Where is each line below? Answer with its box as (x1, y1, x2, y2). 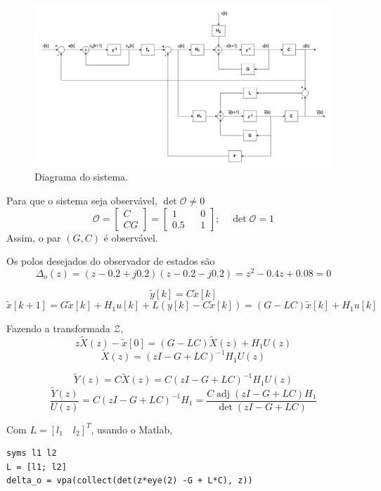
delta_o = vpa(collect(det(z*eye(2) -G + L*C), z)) (6, 476, 253, 486)
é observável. (103, 230, 158, 244)
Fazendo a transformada (6, 321, 110, 336)
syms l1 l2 (6, 448, 57, 459)
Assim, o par (6, 230, 61, 244)
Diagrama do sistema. (34, 169, 128, 184)
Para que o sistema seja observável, (6, 192, 157, 207)
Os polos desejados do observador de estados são (6, 254, 215, 268)
